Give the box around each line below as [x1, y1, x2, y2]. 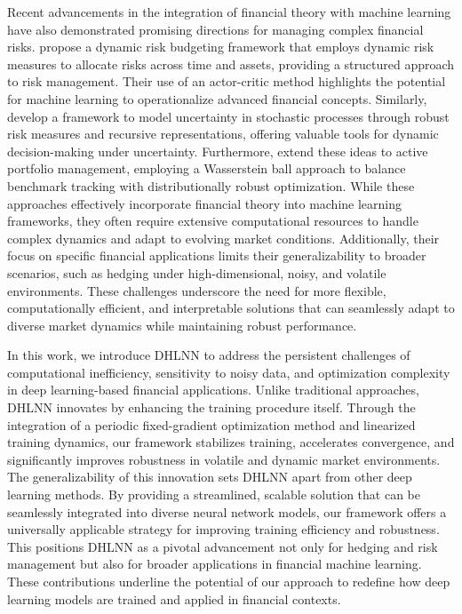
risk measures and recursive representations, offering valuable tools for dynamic [7, 124, 439, 143]
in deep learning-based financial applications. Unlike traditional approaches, [7, 380, 419, 399]
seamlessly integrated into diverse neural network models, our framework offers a [7, 502, 447, 521]
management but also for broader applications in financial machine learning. [7, 554, 422, 573]
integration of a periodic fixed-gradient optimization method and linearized [7, 415, 416, 434]
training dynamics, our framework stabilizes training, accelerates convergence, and [7, 433, 455, 451]
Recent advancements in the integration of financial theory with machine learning [7, 3, 451, 20]
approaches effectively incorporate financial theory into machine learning [7, 194, 402, 212]
